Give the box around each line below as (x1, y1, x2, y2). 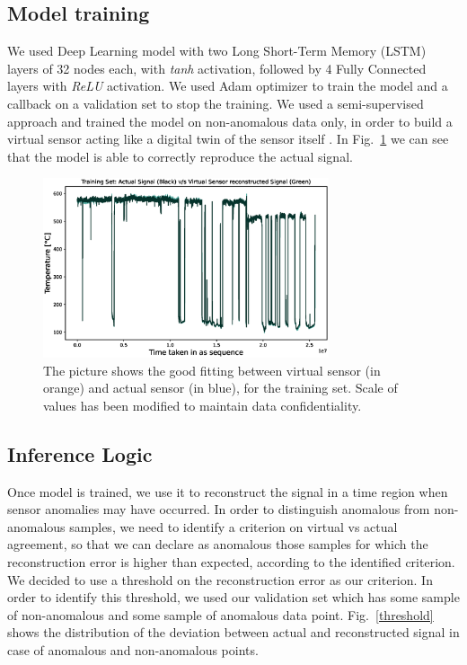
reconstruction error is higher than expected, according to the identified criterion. (7, 552, 455, 571)
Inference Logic (7, 439, 153, 467)
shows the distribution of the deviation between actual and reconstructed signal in (7, 623, 460, 642)
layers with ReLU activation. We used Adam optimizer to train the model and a (7, 76, 448, 95)
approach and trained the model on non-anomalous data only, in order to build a (7, 111, 453, 130)
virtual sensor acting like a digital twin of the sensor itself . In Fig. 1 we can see (7, 129, 449, 148)
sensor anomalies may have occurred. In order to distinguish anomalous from (7, 500, 430, 519)
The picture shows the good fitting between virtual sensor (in (43, 360, 381, 379)
